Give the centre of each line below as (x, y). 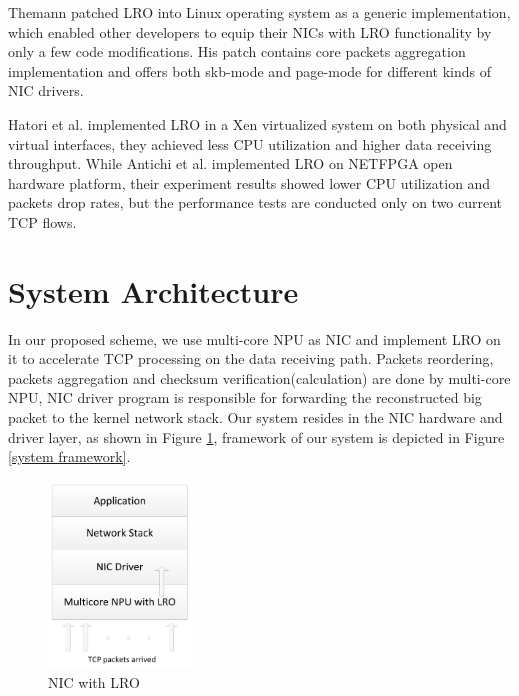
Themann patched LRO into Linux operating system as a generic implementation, (259, 12)
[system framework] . (69, 456)
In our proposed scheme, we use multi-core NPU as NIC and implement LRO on (254, 338)
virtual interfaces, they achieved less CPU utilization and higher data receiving (250, 143)
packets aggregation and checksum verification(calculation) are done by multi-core (259, 377)
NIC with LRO (94, 682)
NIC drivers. (46, 90)
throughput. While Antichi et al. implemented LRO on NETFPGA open (230, 163)
